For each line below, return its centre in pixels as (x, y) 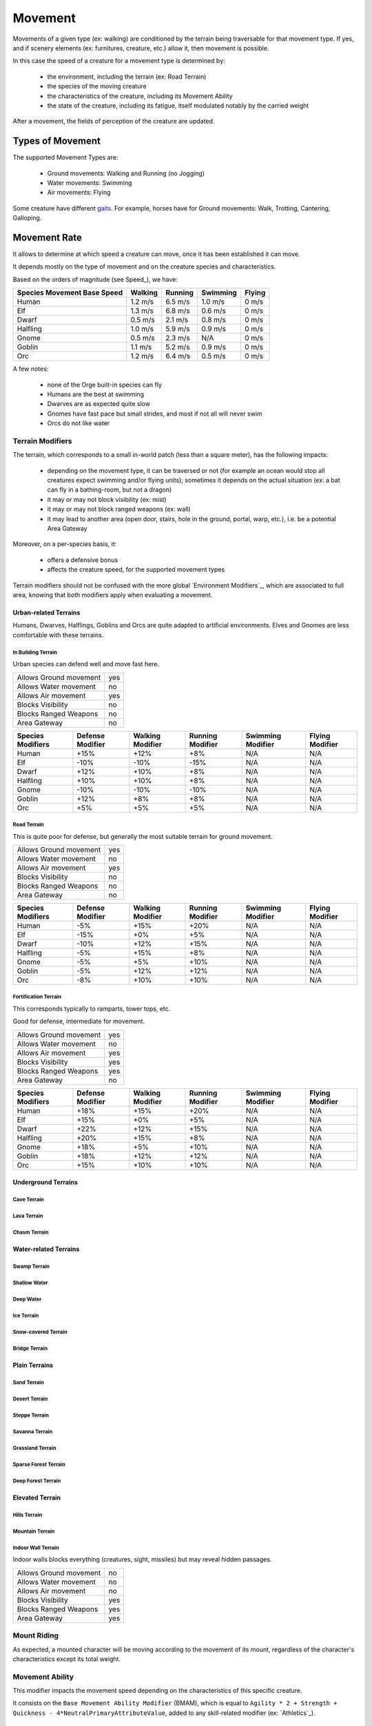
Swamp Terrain (31, 1267)
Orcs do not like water (79, 423)
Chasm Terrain (31, 1232)
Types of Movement (57, 141)
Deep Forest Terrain (37, 1481)
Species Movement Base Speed (70, 293)
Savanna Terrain (33, 1432)
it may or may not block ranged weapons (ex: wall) (119, 509)
